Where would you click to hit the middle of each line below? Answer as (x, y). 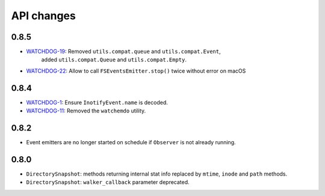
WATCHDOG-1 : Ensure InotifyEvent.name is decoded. (97, 102)
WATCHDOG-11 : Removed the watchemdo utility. (86, 111)
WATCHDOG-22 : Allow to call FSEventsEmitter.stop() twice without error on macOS (136, 71)
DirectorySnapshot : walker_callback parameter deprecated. (108, 182)
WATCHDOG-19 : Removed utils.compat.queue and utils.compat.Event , (123, 52)
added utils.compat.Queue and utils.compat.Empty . (114, 60)
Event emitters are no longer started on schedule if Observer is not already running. (131, 142)
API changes (44, 16)
